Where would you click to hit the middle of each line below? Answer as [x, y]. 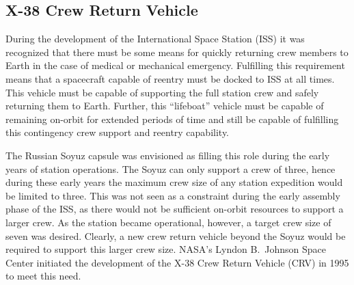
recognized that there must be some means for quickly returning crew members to [177, 52]
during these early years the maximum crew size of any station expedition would [174, 182]
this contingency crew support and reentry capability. [118, 132]
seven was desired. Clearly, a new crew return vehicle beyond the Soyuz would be [176, 235]
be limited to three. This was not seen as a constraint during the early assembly [173, 195]
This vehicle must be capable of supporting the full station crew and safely [162, 92]
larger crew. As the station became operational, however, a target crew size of [168, 222]
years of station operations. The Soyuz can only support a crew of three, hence [171, 168]
